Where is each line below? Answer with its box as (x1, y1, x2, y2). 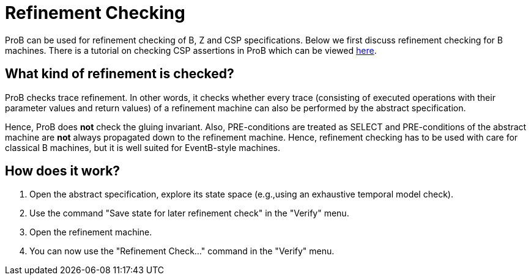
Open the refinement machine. (29, 227, 152, 238)
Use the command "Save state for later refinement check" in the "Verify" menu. (29, 208, 349, 219)
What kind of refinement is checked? (5, 66, 234, 82)
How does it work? (5, 163, 121, 179)
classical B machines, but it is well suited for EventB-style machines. (5, 142, 280, 153)
